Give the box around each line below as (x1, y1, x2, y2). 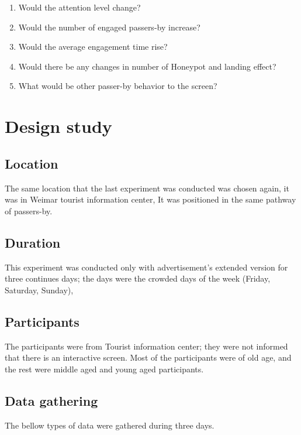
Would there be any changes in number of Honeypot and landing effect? (18, 60, 276, 72)
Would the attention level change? (18, 1, 141, 13)
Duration (5, 233, 61, 251)
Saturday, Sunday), (5, 283, 74, 296)
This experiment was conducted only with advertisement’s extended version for (5, 261, 288, 273)
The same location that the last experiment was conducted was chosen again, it (5, 181, 289, 194)
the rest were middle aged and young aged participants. (5, 362, 204, 375)
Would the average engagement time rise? (18, 40, 168, 53)
